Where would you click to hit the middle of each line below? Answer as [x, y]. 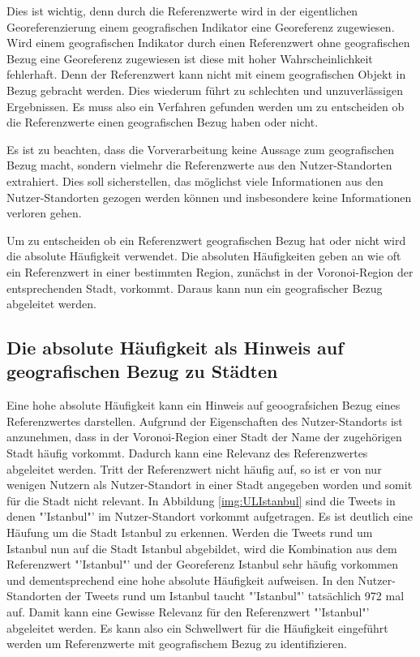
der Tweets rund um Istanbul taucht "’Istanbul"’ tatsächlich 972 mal [235, 596]
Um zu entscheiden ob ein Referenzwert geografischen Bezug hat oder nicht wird [206, 240]
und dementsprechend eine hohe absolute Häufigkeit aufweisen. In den [180, 580]
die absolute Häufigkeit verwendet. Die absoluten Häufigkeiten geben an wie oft [204, 256]
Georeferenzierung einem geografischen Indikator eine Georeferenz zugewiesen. [201, 26]
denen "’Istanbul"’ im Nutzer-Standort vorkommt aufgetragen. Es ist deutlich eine [210, 516]
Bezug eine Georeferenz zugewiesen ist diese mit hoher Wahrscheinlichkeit [190, 58]
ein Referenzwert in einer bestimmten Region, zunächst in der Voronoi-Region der [210, 271]
